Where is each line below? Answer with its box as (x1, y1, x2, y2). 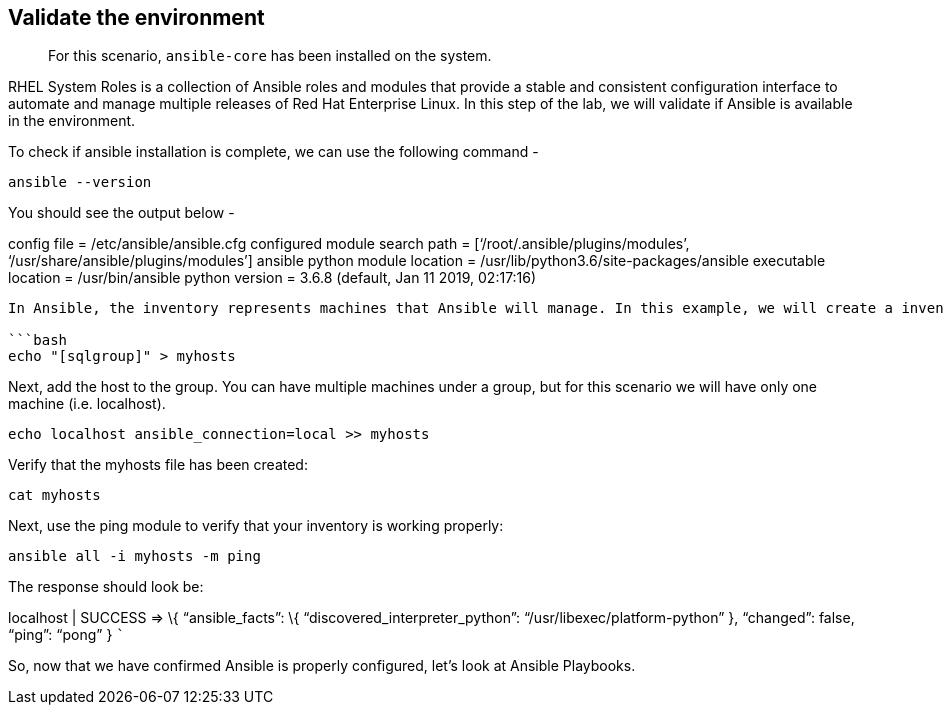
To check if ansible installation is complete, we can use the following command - (8, 143, 539, 161)
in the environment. (8, 112, 136, 130)
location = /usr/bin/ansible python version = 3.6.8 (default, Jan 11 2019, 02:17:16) (8, 269, 537, 287)
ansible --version (8, 174, 152, 191)
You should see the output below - (8, 204, 235, 222)
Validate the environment (8, 5, 265, 30)
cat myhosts (8, 487, 101, 504)
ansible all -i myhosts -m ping (8, 548, 261, 565)
